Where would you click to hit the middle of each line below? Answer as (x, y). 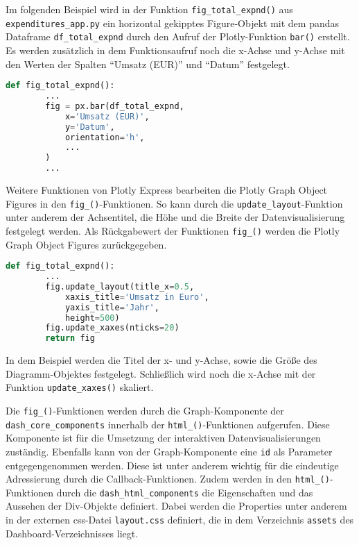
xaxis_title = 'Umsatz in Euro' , (137, 297)
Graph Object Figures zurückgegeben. (86, 244)
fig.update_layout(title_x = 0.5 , (120, 286)
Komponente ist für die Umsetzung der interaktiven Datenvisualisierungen (163, 438)
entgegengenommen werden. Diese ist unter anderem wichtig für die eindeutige (172, 465)
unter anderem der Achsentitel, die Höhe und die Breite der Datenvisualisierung (175, 217)
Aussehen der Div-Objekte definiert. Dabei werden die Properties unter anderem (176, 506)
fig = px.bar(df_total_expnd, (115, 106)
